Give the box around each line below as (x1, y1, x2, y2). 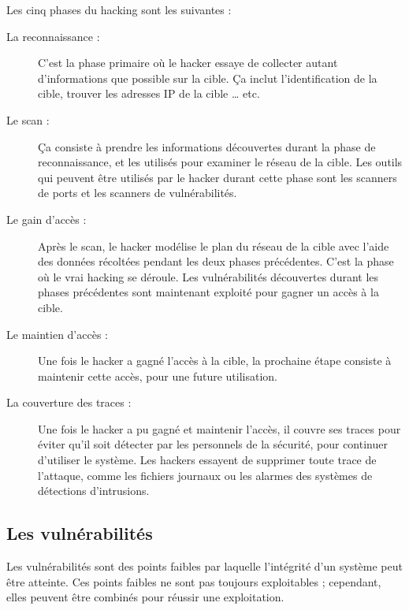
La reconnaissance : (6, 28, 100, 44)
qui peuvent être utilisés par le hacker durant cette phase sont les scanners (38, 169, 397, 185)
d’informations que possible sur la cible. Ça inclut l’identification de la (38, 69, 377, 86)
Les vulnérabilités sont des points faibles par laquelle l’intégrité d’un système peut (6, 558, 403, 575)
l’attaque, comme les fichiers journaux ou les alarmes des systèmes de (38, 467, 373, 483)
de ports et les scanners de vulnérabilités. (38, 184, 237, 201)
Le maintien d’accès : (6, 325, 108, 342)
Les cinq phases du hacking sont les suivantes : (6, 2, 232, 17)
